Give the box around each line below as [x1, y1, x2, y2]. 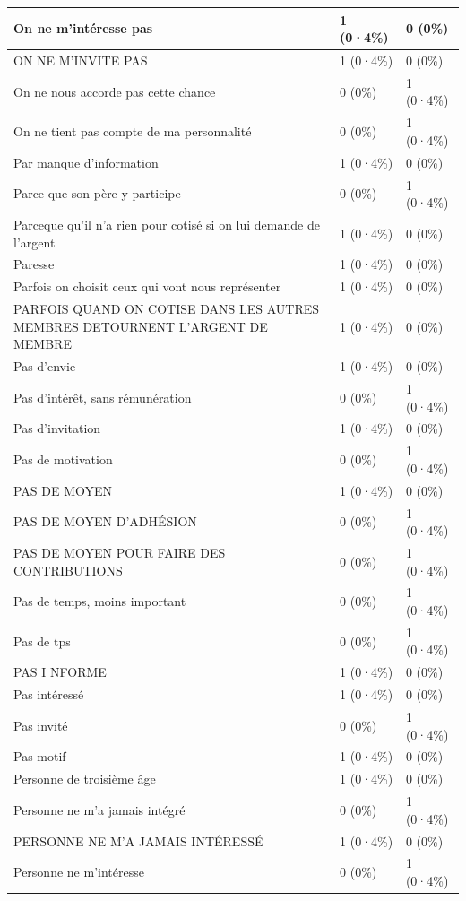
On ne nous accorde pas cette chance [13, 82, 216, 100]
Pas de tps [13, 631, 71, 650]
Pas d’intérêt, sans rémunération [13, 387, 192, 406]
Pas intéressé [13, 685, 84, 704]
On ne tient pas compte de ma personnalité [13, 122, 252, 141]
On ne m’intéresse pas [13, 19, 153, 38]
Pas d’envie [13, 357, 76, 376]
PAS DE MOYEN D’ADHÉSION [13, 512, 197, 531]
